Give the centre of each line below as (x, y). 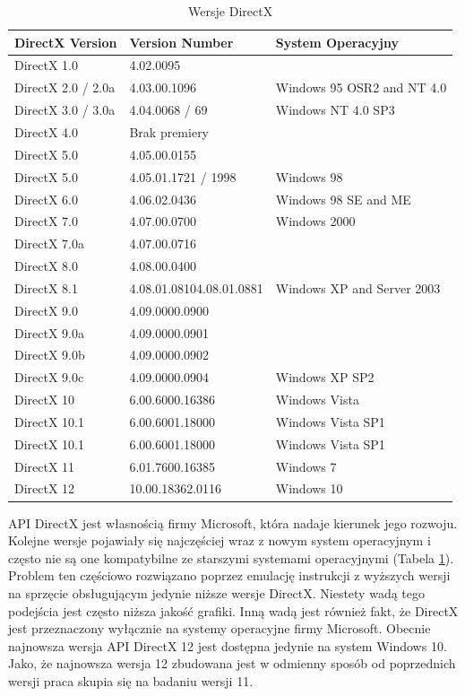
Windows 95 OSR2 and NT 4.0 (361, 87)
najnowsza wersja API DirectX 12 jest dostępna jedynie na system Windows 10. (228, 645)
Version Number (181, 42)
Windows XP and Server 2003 (358, 287)
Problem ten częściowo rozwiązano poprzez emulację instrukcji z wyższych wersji (229, 575)
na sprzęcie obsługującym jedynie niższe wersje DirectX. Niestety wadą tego (216, 592)
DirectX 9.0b (50, 355)
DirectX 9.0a (50, 332)
